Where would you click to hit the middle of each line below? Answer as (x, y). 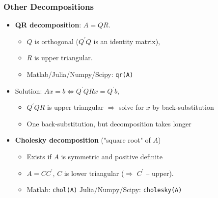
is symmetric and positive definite (112, 157)
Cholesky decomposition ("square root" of (83, 140)
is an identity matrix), (127, 41)
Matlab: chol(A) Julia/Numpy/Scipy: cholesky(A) (104, 189)
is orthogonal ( (56, 41)
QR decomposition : (48, 25)
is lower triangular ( (94, 173)
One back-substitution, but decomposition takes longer (109, 123)
